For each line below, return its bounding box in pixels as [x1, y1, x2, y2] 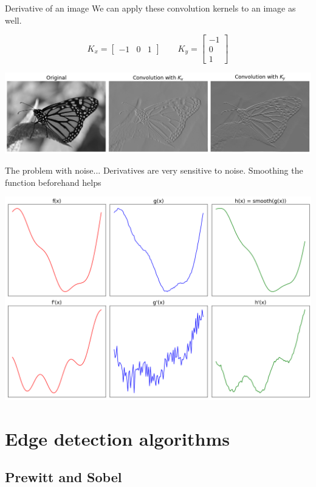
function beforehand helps [5, 175, 101, 188]
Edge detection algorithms [5, 426, 230, 451]
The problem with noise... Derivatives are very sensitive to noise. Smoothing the [5, 164, 303, 177]
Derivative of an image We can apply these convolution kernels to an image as [5, 2, 296, 14]
